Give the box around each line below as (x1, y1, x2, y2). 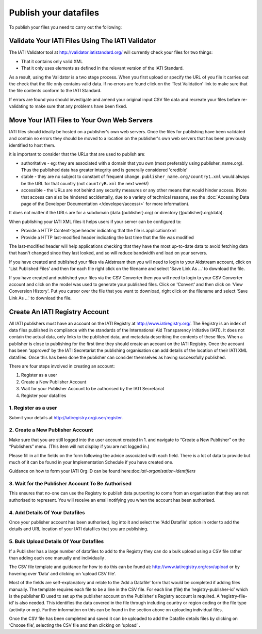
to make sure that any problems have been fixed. (29, 103, 127, 109)
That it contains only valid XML (21, 58, 83, 64)
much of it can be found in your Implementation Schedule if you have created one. (9, 459, 174, 465)
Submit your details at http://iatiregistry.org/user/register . (9, 414, 123, 420)
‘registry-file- (220, 593, 247, 599)
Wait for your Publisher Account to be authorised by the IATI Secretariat (21, 386, 164, 392)
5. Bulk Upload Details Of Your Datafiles (9, 538, 104, 545)
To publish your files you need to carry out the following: (9, 24, 122, 30)
